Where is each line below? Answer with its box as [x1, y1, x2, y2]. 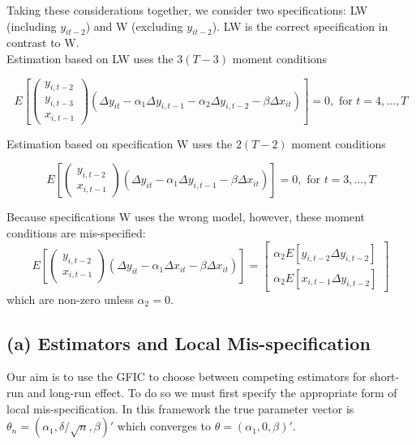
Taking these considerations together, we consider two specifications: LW [6, 2, 368, 18]
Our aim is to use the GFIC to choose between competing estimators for [6, 368, 367, 385]
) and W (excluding [85, 17, 183, 34]
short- [370, 368, 400, 385]
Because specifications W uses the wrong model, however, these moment [6, 208, 366, 225]
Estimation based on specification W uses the [6, 135, 233, 152]
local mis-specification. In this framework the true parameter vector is [6, 400, 354, 417]
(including [6, 17, 57, 34]
